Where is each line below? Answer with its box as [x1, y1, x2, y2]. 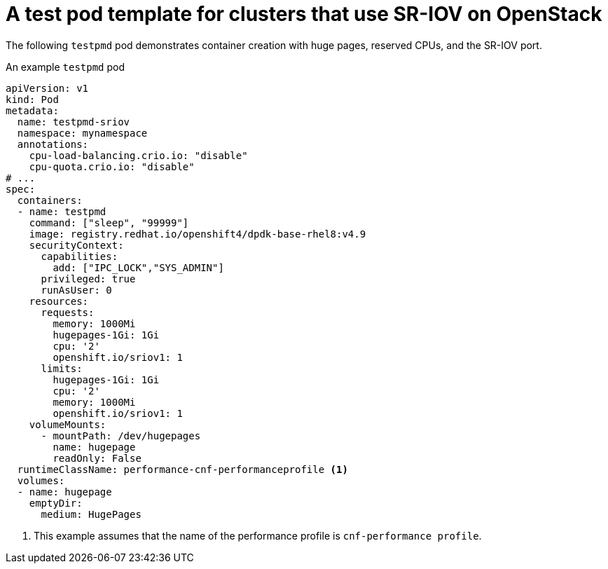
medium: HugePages [41, 508, 141, 520]
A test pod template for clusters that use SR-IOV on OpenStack [6, 2, 602, 26]
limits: [41, 362, 83, 374]
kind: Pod [6, 93, 59, 105]
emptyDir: [29, 497, 83, 509]
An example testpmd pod [6, 60, 125, 73]
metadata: [6, 104, 59, 116]
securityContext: [29, 239, 124, 251]
